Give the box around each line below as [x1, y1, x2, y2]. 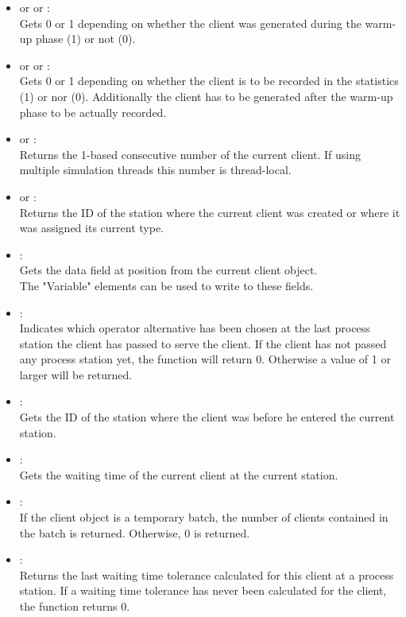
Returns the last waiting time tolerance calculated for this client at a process [19, 566, 394, 583]
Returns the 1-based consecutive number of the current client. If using [19, 146, 361, 162]
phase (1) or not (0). [36, 30, 136, 47]
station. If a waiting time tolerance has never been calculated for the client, [19, 582, 387, 599]
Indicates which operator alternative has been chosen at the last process [19, 320, 370, 336]
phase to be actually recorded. [19, 103, 167, 120]
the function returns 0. [19, 598, 130, 614]
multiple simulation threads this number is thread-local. [19, 161, 292, 178]
